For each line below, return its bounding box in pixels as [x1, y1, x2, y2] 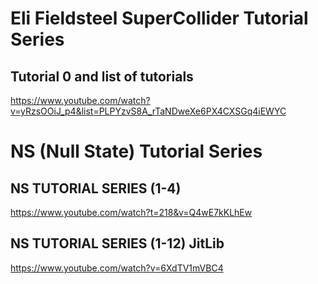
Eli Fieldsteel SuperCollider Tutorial [10, 7, 309, 30]
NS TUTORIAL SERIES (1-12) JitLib [10, 235, 225, 252]
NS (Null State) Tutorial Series [10, 140, 263, 163]
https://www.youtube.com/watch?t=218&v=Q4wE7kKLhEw [10, 207, 253, 218]
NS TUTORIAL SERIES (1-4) [10, 180, 182, 197]
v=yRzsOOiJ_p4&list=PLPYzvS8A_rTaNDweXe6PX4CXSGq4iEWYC [10, 105, 287, 117]
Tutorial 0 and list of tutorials [10, 68, 194, 85]
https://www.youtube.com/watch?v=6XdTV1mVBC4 [10, 262, 224, 274]
